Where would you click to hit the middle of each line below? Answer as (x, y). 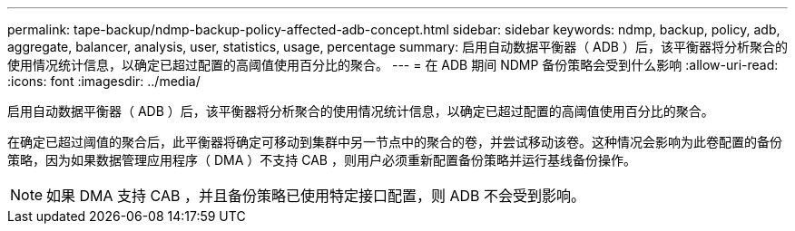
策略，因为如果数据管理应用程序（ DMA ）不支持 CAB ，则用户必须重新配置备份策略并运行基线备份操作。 (322, 160)
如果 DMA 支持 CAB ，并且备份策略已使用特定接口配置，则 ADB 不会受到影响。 (316, 196)
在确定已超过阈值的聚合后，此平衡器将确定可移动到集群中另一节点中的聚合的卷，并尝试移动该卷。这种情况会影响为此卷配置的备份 (395, 142)
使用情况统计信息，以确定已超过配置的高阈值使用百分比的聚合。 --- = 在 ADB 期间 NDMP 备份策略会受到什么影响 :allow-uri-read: (393, 65)
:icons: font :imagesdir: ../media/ (104, 81)
